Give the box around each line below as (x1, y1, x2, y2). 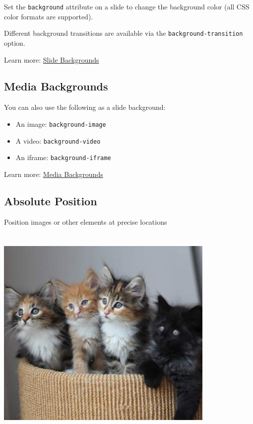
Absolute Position (4, 193, 97, 208)
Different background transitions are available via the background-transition (4, 28, 243, 38)
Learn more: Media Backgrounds (4, 169, 103, 179)
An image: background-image (15, 118, 106, 129)
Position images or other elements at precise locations (4, 216, 167, 227)
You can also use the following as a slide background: (4, 102, 166, 112)
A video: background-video (15, 135, 101, 146)
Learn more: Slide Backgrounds (4, 54, 99, 65)
